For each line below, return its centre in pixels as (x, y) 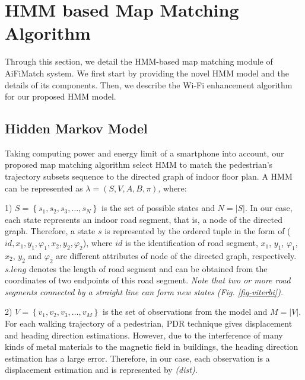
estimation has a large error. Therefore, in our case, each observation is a (137, 358)
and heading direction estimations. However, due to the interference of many (144, 335)
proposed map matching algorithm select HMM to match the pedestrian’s (139, 165)
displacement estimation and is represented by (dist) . (101, 370)
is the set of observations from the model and (185, 312)
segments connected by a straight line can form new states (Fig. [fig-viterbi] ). (144, 291)
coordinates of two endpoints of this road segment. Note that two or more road (148, 280)
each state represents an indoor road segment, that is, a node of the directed (144, 219)
